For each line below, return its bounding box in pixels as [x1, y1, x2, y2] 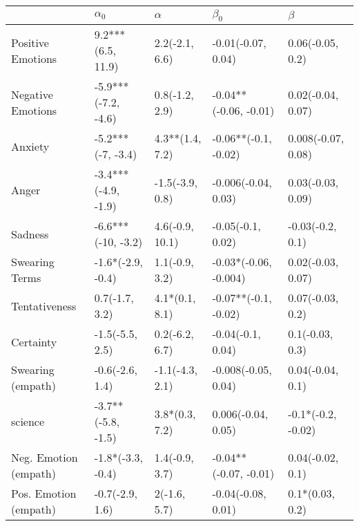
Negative [11, 86, 53, 102]
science [11, 413, 45, 430]
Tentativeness [11, 297, 77, 314]
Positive [11, 34, 49, 50]
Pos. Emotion [11, 485, 77, 502]
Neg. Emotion [11, 449, 78, 466]
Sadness [11, 225, 49, 242]
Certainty [11, 333, 57, 350]
